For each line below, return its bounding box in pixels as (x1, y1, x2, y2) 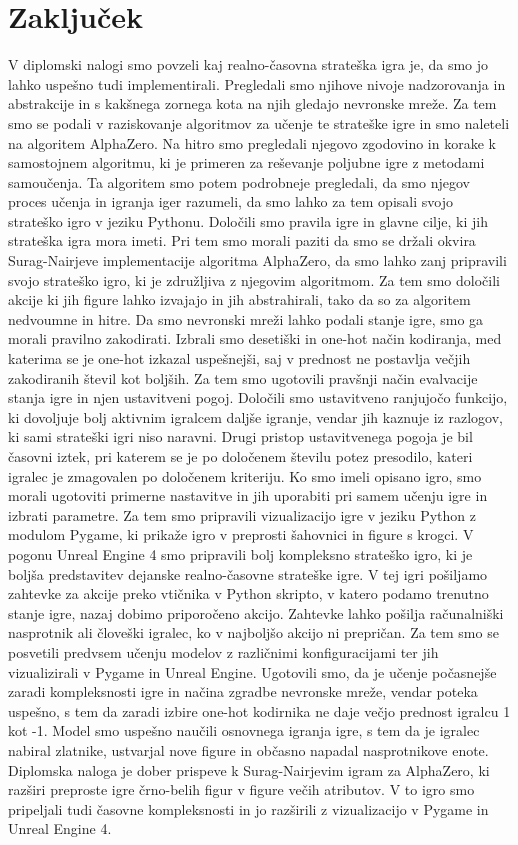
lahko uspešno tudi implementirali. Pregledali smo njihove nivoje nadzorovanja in (8, 73, 506, 94)
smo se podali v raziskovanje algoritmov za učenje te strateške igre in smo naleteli (8, 112, 510, 133)
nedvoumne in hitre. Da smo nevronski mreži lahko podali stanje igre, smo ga (8, 308, 484, 329)
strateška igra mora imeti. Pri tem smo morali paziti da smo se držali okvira (8, 230, 476, 251)
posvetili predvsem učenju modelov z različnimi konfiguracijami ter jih (8, 641, 439, 662)
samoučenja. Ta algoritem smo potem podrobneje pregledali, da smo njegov (8, 171, 470, 192)
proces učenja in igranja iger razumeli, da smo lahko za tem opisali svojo (8, 191, 453, 212)
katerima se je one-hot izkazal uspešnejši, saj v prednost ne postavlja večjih (8, 348, 471, 369)
